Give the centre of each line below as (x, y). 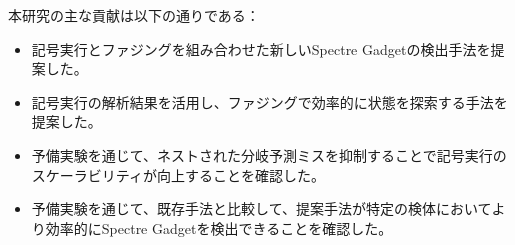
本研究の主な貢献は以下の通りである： (134, 15)
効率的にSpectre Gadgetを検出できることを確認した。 (219, 227)
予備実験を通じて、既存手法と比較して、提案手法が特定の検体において (261, 208)
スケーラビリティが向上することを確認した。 (178, 174)
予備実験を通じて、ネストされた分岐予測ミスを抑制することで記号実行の (269, 154)
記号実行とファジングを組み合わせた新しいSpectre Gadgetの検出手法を (261, 48)
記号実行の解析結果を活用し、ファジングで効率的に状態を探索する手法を (269, 101)
